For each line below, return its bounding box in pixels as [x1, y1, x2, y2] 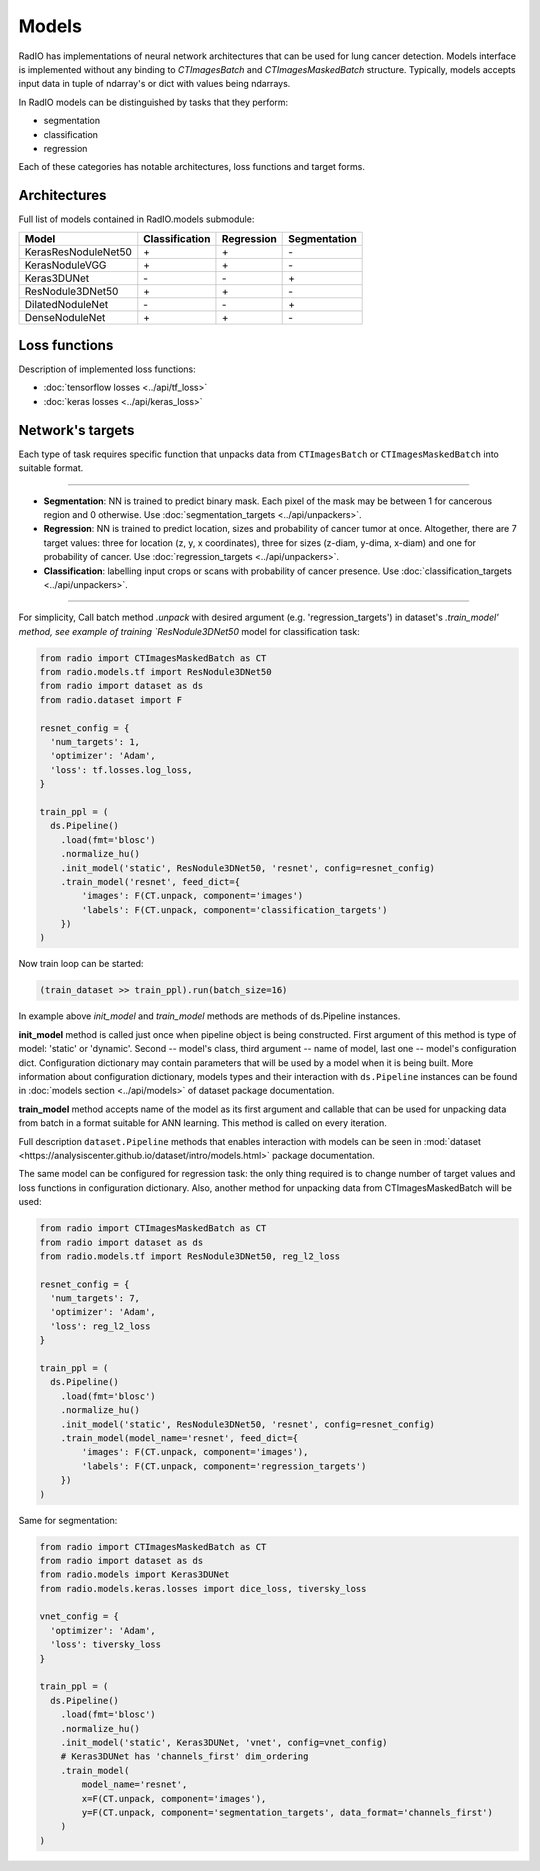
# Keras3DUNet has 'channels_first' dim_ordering [60, 1751, 309, 1762]
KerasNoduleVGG [24, 258, 107, 272]
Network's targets [18, 421, 135, 439]
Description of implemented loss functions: [18, 363, 196, 375]
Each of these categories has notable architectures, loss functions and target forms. [18, 161, 365, 173]
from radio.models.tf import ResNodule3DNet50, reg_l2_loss [39, 1250, 341, 1262]
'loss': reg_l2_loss [50, 1320, 151, 1332]
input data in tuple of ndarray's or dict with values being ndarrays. [18, 78, 291, 90]
